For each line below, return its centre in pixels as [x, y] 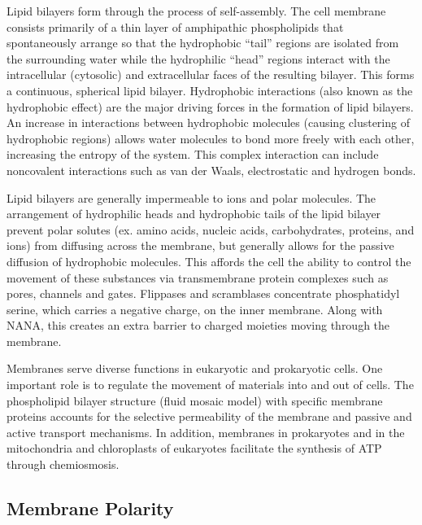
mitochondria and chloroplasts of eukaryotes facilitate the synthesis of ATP [194, 448]
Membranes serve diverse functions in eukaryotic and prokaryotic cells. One [195, 368]
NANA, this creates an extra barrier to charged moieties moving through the [198, 325]
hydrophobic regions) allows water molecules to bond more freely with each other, [211, 138]
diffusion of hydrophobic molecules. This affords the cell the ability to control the [209, 261]
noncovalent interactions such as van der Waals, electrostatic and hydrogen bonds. [211, 170]
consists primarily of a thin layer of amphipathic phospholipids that [175, 26]
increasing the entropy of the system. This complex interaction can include [193, 154]
